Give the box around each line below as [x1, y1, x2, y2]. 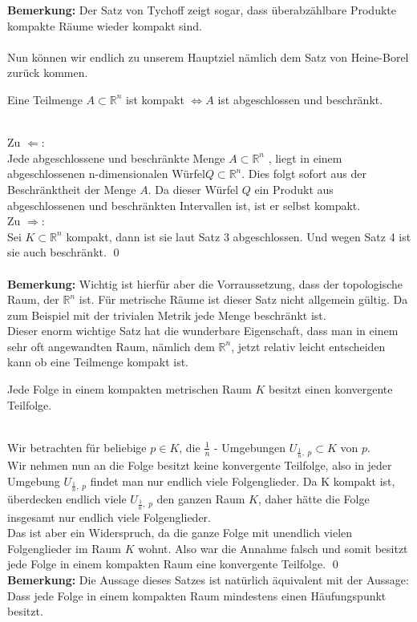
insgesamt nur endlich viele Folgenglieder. [7, 508, 211, 525]
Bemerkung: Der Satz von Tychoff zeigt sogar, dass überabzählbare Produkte [7, 2, 396, 18]
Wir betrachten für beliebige [7, 438, 147, 455]
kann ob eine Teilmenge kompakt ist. [7, 353, 189, 370]
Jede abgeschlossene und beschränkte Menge [7, 149, 225, 166]
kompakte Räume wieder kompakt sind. [7, 17, 202, 34]
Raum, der [7, 291, 59, 308]
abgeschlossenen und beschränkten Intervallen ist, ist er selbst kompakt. [7, 196, 361, 213]
